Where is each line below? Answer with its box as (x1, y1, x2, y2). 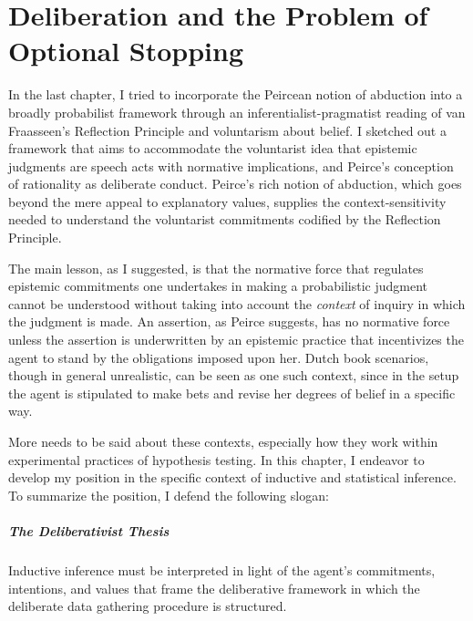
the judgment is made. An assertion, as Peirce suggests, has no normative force (8, 312, 450, 331)
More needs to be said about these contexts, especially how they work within (8, 432, 438, 450)
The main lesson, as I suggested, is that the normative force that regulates (8, 258, 424, 277)
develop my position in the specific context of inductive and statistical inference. (8, 468, 457, 487)
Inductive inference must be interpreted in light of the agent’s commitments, (8, 560, 436, 579)
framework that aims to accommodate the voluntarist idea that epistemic (8, 139, 417, 158)
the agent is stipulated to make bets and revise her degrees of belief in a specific (8, 383, 456, 402)
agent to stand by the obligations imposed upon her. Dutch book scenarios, (8, 347, 429, 367)
